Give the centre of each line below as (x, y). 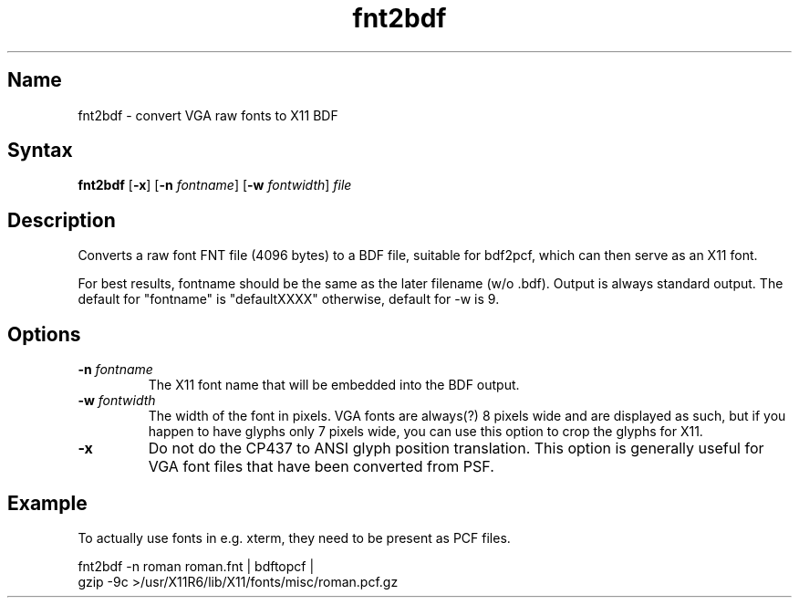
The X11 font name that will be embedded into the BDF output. (334, 385)
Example (47, 503)
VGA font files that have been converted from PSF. (321, 467)
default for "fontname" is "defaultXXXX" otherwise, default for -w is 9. (289, 299)
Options (44, 334)
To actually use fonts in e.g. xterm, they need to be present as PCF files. (294, 537)
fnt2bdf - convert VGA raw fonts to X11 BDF (208, 115)
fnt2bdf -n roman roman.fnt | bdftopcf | (196, 566)
